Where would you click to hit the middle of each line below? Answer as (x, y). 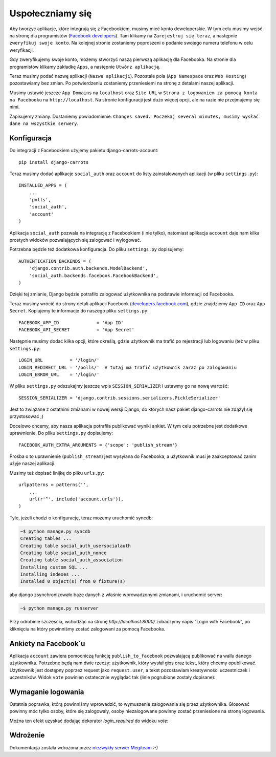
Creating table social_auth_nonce (63, 553)
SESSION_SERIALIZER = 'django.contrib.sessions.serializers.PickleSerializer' (120, 398)
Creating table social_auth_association (71, 560)
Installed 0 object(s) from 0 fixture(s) (73, 582)
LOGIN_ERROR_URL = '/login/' (59, 374)
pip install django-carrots (54, 162)
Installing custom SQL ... (54, 567)
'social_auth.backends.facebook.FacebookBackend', (94, 276)
